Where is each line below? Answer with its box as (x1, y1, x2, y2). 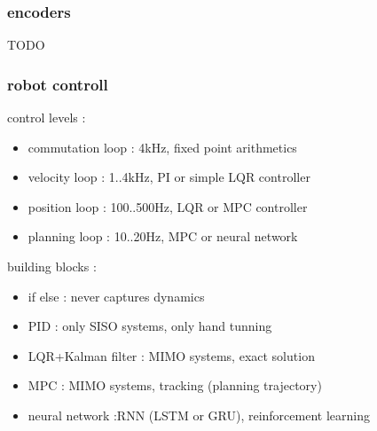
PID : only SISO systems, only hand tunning (27, 317, 272, 335)
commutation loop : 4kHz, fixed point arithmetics (27, 137, 297, 156)
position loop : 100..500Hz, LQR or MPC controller (27, 197, 308, 215)
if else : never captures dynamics (27, 286, 205, 305)
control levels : (7, 108, 86, 127)
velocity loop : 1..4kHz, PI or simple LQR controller (27, 168, 310, 186)
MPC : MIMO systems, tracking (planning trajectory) (27, 376, 322, 395)
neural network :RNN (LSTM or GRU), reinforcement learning (27, 405, 370, 424)
